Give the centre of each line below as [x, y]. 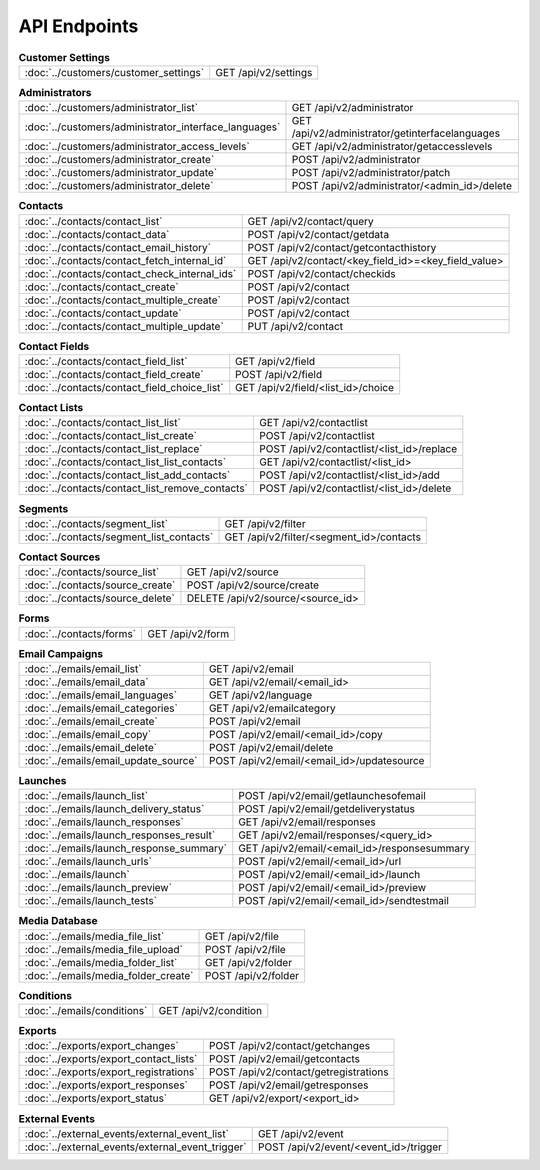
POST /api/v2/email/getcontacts [284, 1059]
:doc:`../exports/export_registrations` [111, 1072]
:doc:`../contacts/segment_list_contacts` [119, 537]
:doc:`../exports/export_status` [96, 1098]
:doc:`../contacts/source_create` [100, 585]
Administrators [55, 93]
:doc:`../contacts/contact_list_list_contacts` [125, 462]
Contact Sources [59, 557]
